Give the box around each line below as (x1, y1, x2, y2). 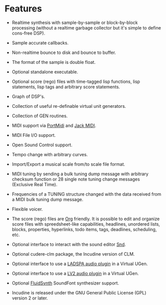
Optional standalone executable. (11, 68, 78, 75)
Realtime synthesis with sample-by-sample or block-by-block (11, 19, 138, 25)
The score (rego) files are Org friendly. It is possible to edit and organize (11, 216, 160, 222)
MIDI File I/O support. (11, 132, 56, 138)
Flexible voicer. (11, 206, 43, 212)
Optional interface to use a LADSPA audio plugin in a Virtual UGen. (11, 261, 148, 267)
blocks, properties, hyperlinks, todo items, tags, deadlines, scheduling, (11, 226, 157, 232)
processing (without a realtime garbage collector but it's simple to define (11, 24, 161, 30)
